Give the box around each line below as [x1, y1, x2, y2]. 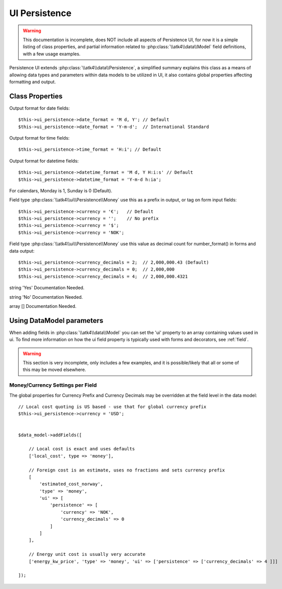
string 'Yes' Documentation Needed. [9, 285, 85, 291]
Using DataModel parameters [9, 316, 104, 325]
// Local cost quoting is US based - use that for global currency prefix [18, 404, 207, 409]
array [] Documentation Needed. [9, 303, 77, 309]
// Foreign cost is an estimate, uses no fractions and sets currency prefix [28, 467, 225, 473]
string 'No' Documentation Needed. [9, 294, 83, 300]
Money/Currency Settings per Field [9, 382, 97, 389]
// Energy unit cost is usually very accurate [28, 551, 146, 557]
